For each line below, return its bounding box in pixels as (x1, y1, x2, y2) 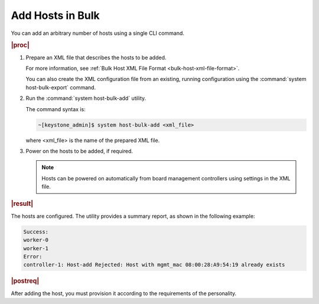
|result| (11, 200, 34, 208)
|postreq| (11, 277, 40, 285)
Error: (23, 253, 43, 260)
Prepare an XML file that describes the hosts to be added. (25, 54, 167, 61)
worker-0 (23, 237, 49, 244)
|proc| (11, 41, 30, 50)
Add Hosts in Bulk (11, 9, 100, 22)
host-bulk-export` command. (25, 83, 96, 91)
